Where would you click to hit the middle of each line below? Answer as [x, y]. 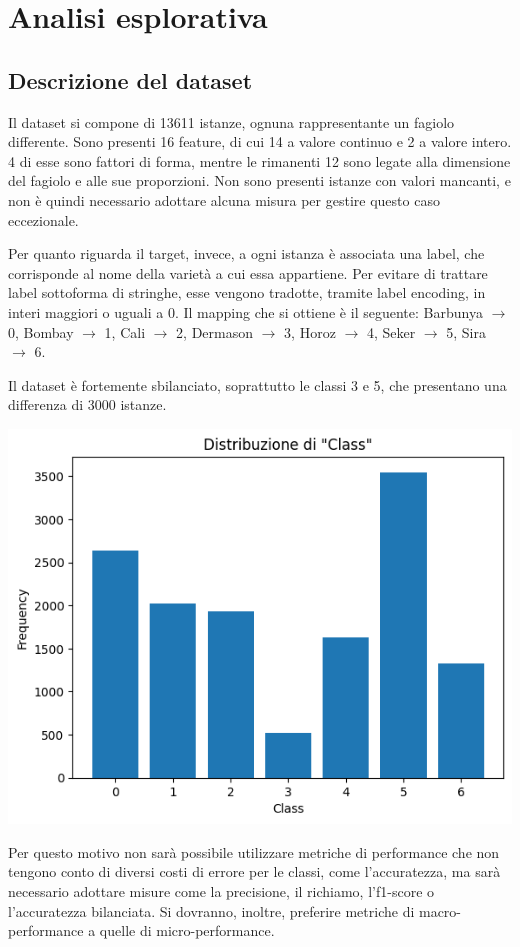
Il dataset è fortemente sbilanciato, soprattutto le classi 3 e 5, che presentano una [257, 384]
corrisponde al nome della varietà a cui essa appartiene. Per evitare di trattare [248, 272]
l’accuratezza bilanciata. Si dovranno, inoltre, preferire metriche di [211, 910]
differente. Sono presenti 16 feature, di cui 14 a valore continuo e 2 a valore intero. [260, 141]
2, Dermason [215, 331]
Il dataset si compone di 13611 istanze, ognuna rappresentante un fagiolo [231, 121]
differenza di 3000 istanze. [87, 404]
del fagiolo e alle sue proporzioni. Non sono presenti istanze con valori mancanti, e [259, 180]
